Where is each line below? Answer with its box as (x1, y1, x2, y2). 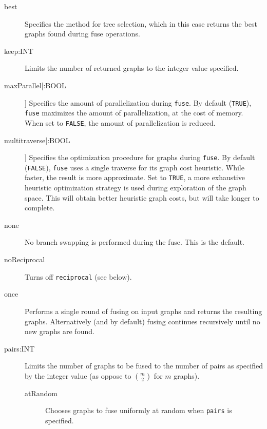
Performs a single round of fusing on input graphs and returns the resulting (25, 305, 262, 316)
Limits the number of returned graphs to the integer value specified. (25, 63, 239, 73)
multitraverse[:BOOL (4, 134, 70, 145)
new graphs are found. (25, 326, 94, 337)
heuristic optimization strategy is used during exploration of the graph (25, 182, 246, 193)
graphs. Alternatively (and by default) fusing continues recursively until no (25, 316, 260, 326)
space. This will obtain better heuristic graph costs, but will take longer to (25, 192, 259, 203)
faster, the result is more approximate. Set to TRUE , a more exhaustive (25, 172, 245, 183)
